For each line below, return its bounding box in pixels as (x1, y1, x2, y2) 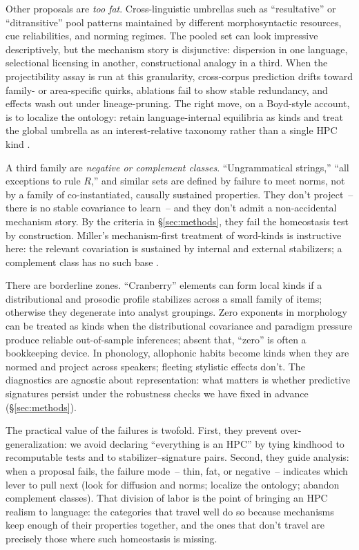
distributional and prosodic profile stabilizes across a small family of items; (6, 291, 322, 305)
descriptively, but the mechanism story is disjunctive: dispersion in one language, (6, 41, 348, 56)
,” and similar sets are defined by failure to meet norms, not (90, 173, 345, 188)
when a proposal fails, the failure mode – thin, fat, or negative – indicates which (6, 464, 348, 477)
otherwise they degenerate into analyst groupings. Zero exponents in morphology (6, 305, 347, 319)
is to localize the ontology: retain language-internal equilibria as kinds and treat (6, 109, 343, 124)
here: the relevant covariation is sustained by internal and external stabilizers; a (6, 241, 342, 256)
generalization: (6, 436, 67, 451)
